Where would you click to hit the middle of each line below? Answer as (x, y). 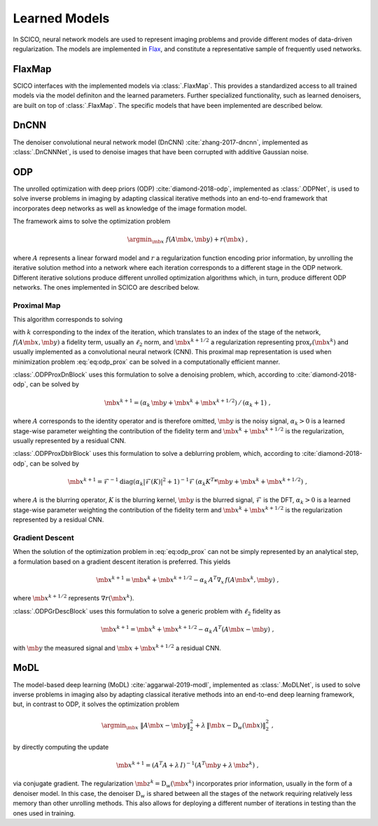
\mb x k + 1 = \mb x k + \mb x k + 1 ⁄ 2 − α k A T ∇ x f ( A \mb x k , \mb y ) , (187, 580)
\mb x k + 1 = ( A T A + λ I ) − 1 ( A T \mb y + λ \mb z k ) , (187, 765)
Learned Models (61, 18)
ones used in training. (44, 813)
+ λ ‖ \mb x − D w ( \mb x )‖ (230, 726)
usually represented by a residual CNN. (69, 440)
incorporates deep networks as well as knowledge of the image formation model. (130, 208)
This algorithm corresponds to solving (68, 320)
